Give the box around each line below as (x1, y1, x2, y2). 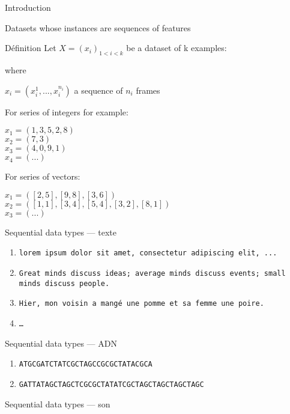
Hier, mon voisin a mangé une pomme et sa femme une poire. (19, 299, 264, 308)
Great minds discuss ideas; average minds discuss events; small (19, 269, 286, 278)
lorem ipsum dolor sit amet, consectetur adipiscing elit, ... (19, 249, 277, 258)
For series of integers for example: (5, 105, 128, 118)
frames (136, 84, 160, 96)
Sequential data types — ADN (5, 336, 117, 349)
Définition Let (5, 41, 56, 54)
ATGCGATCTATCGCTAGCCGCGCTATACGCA (19, 360, 153, 369)
